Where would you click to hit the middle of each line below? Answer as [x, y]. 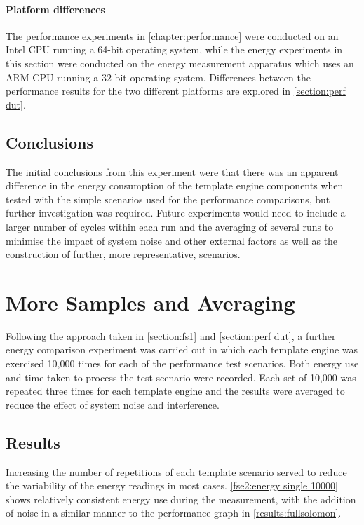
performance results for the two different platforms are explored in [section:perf [176, 91]
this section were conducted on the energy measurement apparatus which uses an [180, 63]
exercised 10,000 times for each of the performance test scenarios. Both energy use [182, 363]
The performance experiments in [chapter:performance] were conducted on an [172, 35]
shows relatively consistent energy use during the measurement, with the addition [181, 499]
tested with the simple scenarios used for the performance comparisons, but [168, 199]
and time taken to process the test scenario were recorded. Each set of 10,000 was [181, 377]
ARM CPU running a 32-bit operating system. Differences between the [158, 77]
